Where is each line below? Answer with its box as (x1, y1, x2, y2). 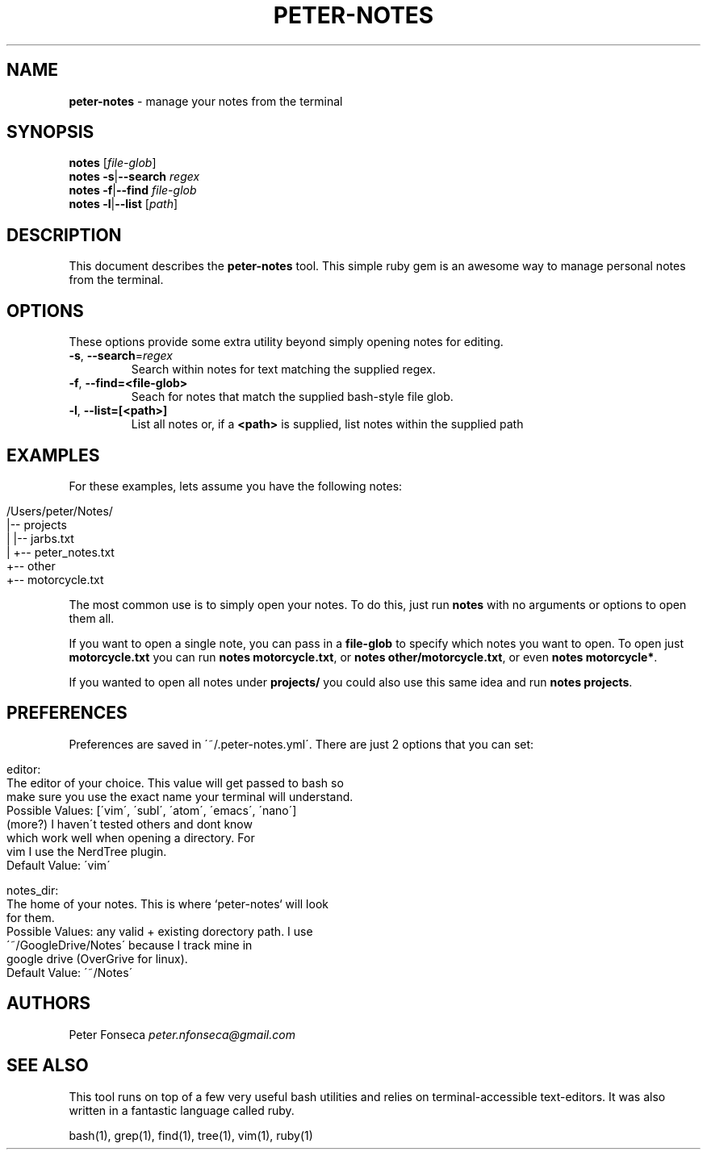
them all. (69, 611, 115, 625)
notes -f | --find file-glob (69, 183, 197, 198)
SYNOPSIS (6, 122, 94, 143)
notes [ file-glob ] (69, 156, 157, 170)
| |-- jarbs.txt (6, 531, 74, 545)
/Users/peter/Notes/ (6, 503, 113, 518)
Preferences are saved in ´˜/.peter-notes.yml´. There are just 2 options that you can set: (69, 737, 534, 751)
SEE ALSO (6, 1055, 89, 1076)
